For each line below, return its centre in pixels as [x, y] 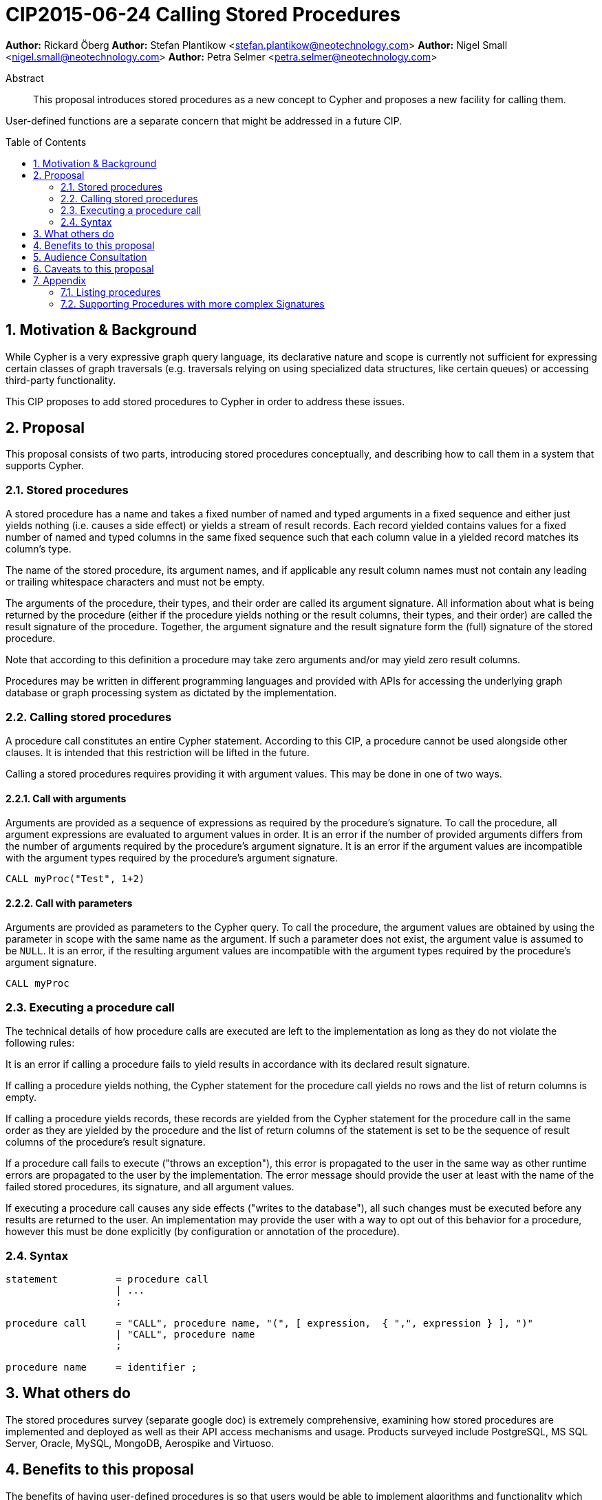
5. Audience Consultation [90, 257]
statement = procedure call [107, 1279]
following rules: [40, 1043]
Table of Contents [46, 142]
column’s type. [39, 549]
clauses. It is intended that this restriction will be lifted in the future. [158, 752]
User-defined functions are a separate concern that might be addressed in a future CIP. [204, 120]
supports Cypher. [45, 466]
